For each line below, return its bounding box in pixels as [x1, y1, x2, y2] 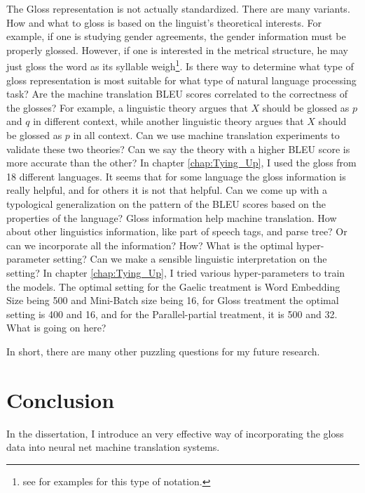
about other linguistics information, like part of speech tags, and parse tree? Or [6, 224, 347, 239]
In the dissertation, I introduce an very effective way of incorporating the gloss [6, 426, 344, 440]
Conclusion [6, 385, 115, 414]
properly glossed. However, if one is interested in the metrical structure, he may [6, 42, 348, 57]
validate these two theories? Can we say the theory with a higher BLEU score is [6, 141, 350, 156]
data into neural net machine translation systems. [6, 440, 220, 454]
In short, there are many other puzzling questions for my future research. [6, 343, 320, 358]
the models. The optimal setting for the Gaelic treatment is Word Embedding [6, 279, 340, 294]
